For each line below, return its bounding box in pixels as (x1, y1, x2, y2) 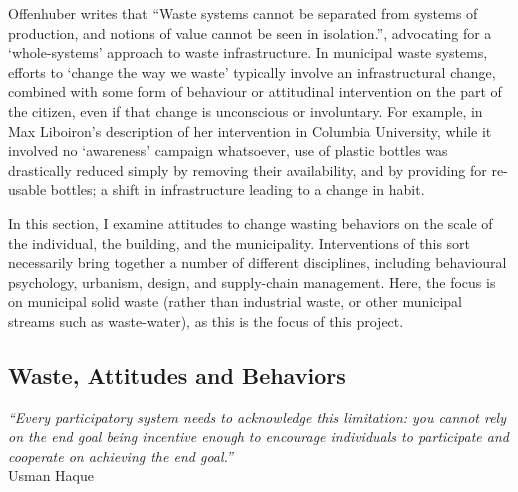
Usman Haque (8, 465, 95, 486)
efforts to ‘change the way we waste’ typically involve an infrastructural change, (8, 61, 496, 82)
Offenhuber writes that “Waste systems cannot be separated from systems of (8, 3, 478, 23)
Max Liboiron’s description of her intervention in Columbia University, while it (8, 120, 492, 141)
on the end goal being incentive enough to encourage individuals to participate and (8, 426, 509, 447)
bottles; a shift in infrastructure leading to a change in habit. (50, 179, 425, 200)
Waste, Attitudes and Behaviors (8, 359, 346, 390)
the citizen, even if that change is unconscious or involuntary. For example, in (8, 100, 483, 121)
